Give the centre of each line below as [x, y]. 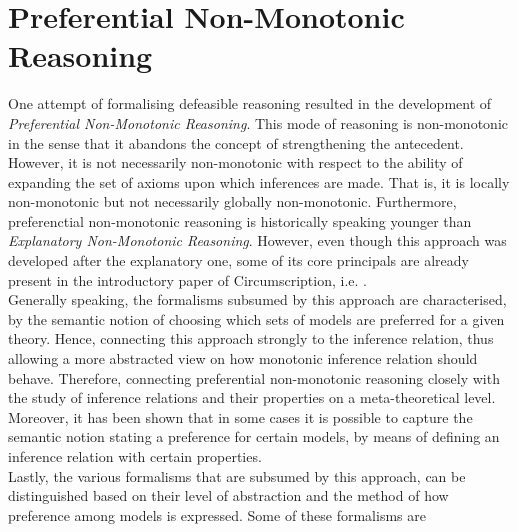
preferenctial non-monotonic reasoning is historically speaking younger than [240, 220]
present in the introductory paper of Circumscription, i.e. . [188, 279]
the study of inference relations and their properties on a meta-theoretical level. [252, 397]
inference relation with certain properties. [135, 456]
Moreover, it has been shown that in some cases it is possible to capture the [240, 416]
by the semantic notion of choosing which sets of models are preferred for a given [256, 318]
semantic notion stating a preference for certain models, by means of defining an [254, 436]
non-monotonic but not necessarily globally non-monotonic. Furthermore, [232, 201]
